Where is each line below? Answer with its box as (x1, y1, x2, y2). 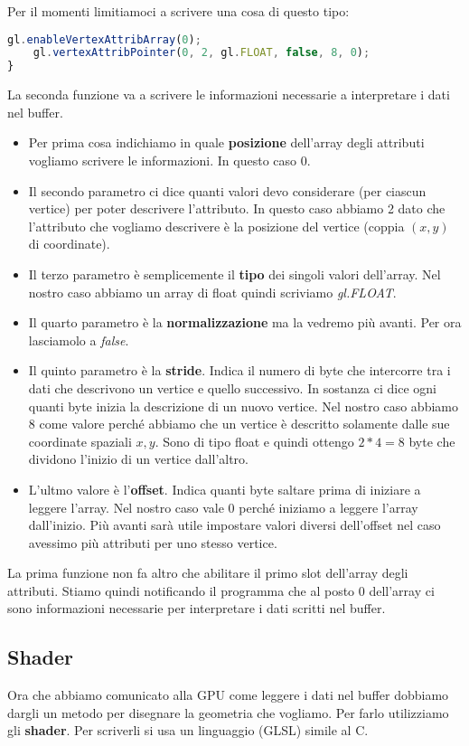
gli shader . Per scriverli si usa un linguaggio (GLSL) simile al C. (7, 721, 369, 740)
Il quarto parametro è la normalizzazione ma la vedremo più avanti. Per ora (28, 313, 462, 332)
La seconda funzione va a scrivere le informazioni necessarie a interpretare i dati (7, 85, 450, 104)
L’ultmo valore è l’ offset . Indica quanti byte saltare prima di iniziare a (28, 479, 421, 498)
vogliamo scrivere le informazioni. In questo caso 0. (28, 151, 311, 169)
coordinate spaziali (28, 431, 132, 450)
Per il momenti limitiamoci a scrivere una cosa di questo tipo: (7, 2, 350, 20)
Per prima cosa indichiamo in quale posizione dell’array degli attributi (28, 133, 425, 152)
